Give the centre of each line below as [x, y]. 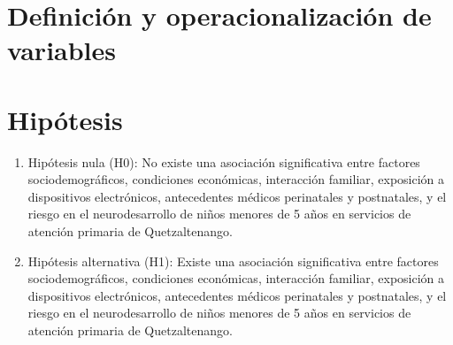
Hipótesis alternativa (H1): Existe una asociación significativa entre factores [233, 261]
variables [62, 50]
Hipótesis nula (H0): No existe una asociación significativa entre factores [224, 161]
